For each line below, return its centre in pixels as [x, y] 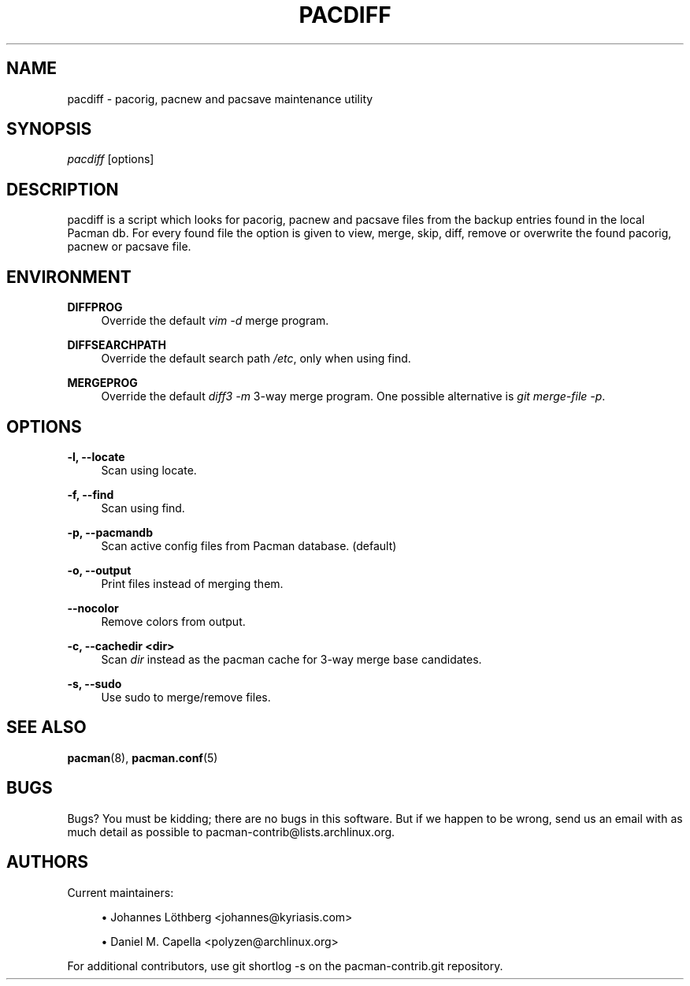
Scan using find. [143, 508]
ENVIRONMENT [69, 277]
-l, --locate [96, 456]
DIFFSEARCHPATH [117, 345]
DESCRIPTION [63, 189]
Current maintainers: [121, 892]
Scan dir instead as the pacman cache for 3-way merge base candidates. [291, 659]
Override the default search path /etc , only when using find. [256, 359]
